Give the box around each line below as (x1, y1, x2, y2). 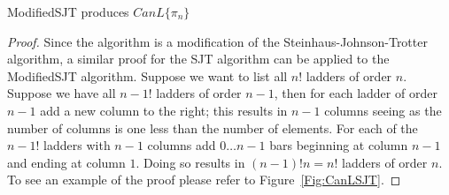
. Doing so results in (135, 153, 245, 171)
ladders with (43, 136, 111, 154)
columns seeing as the (324, 101, 442, 119)
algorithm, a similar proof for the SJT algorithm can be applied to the (7, 49, 390, 68)
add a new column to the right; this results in (40, 101, 288, 119)
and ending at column (7, 153, 126, 171)
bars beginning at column (269, 136, 408, 154)
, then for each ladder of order (274, 84, 437, 102)
